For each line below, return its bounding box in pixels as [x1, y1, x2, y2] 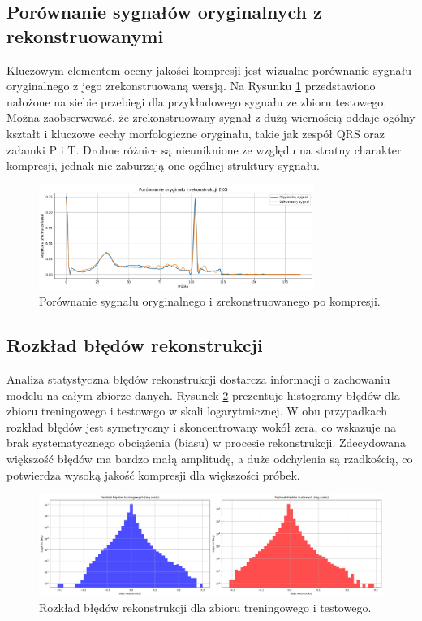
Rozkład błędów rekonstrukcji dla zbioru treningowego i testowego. [39, 599, 372, 616]
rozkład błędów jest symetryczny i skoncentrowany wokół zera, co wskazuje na [6, 418, 397, 435]
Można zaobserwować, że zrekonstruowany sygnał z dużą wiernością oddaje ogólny [6, 109, 416, 126]
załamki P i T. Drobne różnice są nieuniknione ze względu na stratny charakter [6, 141, 402, 158]
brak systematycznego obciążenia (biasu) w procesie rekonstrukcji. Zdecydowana [6, 434, 407, 451]
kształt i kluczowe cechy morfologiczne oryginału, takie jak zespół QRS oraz [6, 124, 385, 141]
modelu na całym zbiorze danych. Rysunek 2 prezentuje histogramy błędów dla [6, 386, 400, 403]
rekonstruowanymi [6, 23, 164, 48]
